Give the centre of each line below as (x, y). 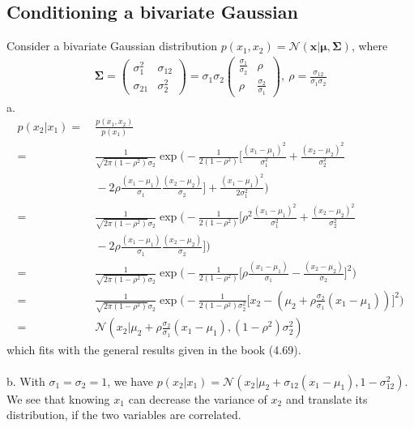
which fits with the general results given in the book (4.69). (154, 349)
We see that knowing (58, 398)
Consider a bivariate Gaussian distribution (112, 46)
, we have (130, 381)
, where (369, 46)
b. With (26, 381)
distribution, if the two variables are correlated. (124, 415)
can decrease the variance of (198, 398)
